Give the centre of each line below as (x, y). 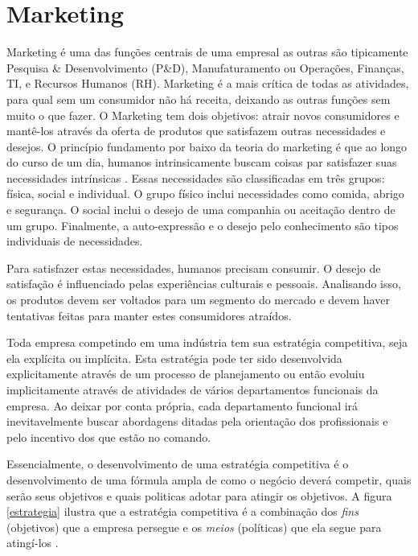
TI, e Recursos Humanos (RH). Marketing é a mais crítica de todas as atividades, (208, 83)
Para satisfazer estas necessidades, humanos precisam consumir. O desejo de (194, 268)
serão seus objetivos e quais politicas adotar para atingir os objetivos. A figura (199, 495)
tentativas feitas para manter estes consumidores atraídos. (149, 315)
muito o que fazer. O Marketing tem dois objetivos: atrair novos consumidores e (203, 115)
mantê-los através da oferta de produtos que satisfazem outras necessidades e (196, 131)
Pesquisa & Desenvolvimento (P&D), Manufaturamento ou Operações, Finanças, (205, 67)
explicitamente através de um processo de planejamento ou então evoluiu (186, 374)
